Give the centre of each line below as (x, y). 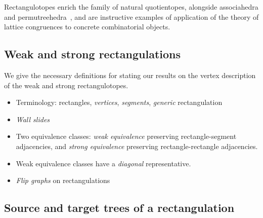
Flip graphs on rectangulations (63, 180)
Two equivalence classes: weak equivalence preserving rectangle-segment (126, 136)
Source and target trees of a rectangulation (119, 208)
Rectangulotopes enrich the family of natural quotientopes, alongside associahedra (131, 7)
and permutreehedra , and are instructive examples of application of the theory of (131, 16)
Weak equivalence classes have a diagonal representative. (103, 163)
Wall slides (33, 119)
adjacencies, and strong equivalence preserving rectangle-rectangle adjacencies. (137, 146)
